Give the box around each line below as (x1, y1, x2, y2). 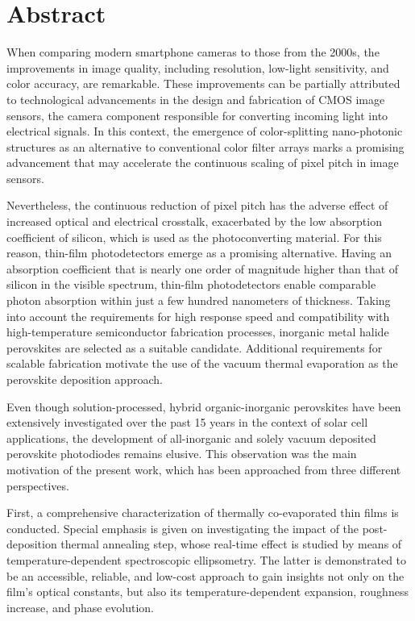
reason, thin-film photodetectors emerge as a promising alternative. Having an (6, 244, 392, 261)
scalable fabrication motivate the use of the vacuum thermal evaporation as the (6, 355, 398, 372)
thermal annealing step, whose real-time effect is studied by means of (60, 536, 402, 552)
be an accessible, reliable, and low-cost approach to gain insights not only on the (6, 567, 405, 584)
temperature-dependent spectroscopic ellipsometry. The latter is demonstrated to (6, 551, 407, 568)
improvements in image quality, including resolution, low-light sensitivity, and (6, 59, 389, 76)
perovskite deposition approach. (6, 371, 163, 387)
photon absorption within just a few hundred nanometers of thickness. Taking (6, 292, 391, 309)
